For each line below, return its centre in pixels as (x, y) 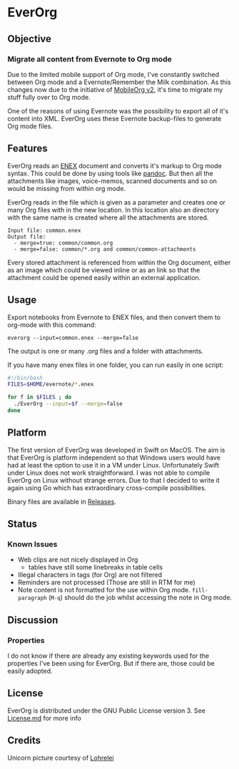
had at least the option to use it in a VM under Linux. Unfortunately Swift (113, 465)
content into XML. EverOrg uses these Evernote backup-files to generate (115, 118)
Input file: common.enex (44, 230)
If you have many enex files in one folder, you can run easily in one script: (116, 365)
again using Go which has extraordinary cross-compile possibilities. (107, 487)
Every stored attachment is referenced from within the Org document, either (119, 262)
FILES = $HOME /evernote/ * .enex (51, 384)
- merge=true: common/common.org (63, 243)
